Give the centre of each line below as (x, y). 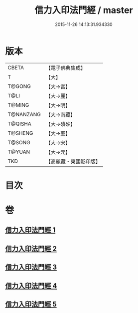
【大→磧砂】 (61, 124)
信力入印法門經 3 (31, 267)
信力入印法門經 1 (30, 230)
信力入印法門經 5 (31, 304)
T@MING (18, 105)
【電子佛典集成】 (66, 68)
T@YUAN (19, 152)
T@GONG (19, 86)
